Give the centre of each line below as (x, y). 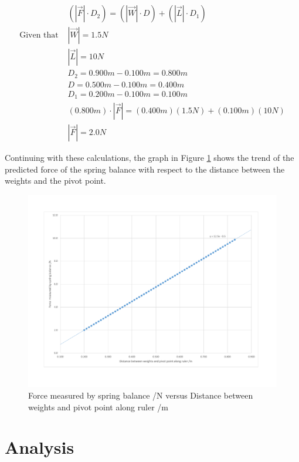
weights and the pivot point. (55, 181)
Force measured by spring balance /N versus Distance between (141, 395)
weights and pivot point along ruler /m (98, 407)
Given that (39, 36)
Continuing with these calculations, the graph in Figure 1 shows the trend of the (149, 158)
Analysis (40, 447)
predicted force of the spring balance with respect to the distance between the (145, 169)
